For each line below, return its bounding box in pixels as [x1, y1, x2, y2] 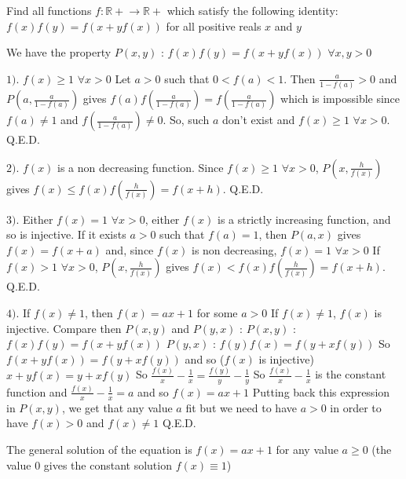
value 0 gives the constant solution [6, 456, 172, 473]
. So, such [163, 112, 210, 128]
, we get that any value [61, 399, 173, 415]
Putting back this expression [252, 383, 390, 400]
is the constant [315, 366, 386, 382]
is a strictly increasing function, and [218, 210, 391, 227]
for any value [276, 441, 338, 457]
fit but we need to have [185, 399, 297, 415]
